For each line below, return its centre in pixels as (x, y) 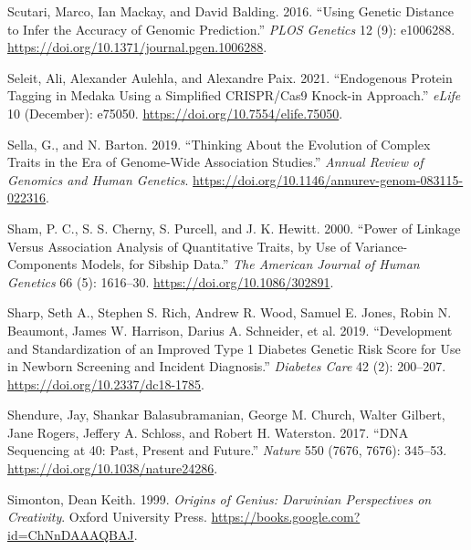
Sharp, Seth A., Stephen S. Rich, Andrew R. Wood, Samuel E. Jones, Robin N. (230, 312)
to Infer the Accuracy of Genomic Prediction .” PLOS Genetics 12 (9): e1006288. (231, 29)
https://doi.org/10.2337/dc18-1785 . (106, 384)
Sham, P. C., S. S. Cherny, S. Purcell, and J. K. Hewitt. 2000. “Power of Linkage (234, 228)
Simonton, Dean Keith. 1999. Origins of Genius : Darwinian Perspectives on (220, 498)
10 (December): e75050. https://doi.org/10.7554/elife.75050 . (175, 113)
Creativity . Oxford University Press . (107, 517)
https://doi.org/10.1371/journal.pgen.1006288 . (137, 47)
